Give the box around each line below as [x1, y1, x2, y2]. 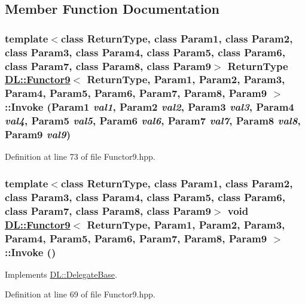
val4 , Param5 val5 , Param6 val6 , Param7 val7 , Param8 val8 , [5, 113, 301, 128]
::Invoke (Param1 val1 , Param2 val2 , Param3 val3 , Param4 [5, 99, 294, 114]
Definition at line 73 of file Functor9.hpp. [5, 150, 155, 163]
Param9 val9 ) [5, 127, 71, 142]
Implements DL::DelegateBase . [5, 267, 117, 280]
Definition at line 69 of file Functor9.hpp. [5, 288, 155, 300]
